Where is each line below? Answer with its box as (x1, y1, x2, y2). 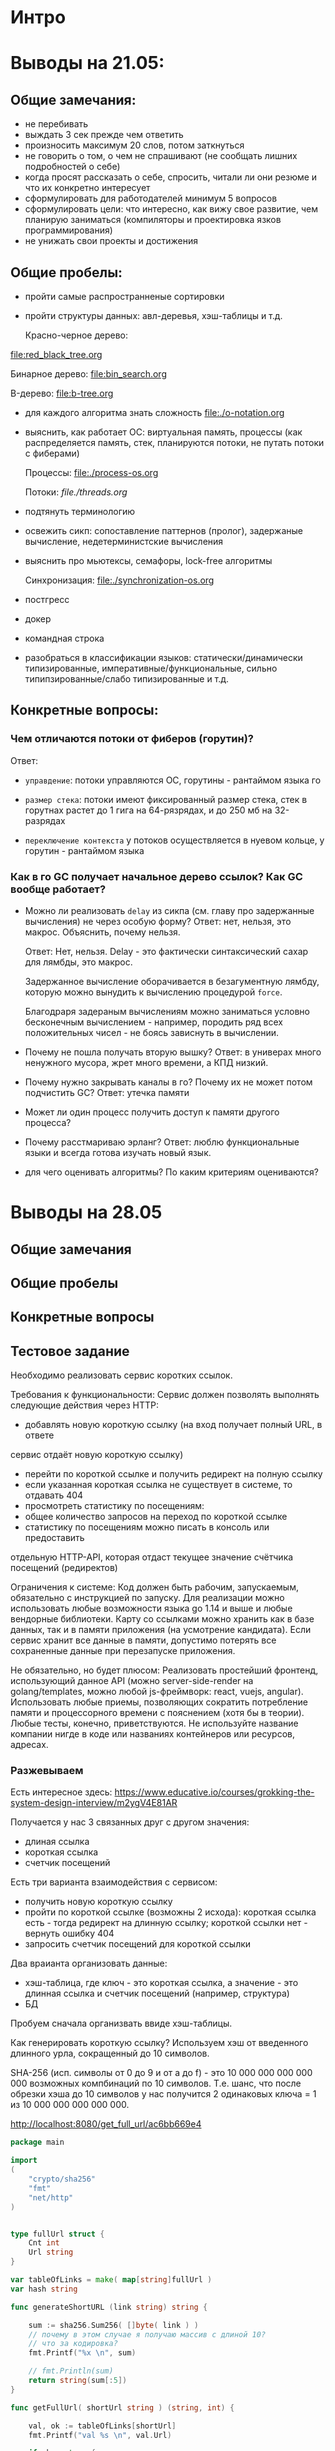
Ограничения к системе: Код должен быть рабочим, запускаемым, (10, 1581, 299, 1593)
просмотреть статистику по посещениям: (24, 1500, 205, 1512)
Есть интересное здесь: (10, 1786, 113, 1798)
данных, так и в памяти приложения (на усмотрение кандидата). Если (10, 1624, 312, 1636)
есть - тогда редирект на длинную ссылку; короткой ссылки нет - (24, 1917, 308, 1929)
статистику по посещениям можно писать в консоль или (24, 1521, 270, 1533)
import (10, 2156, 38, 2166)
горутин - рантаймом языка (24, 844, 145, 856)
